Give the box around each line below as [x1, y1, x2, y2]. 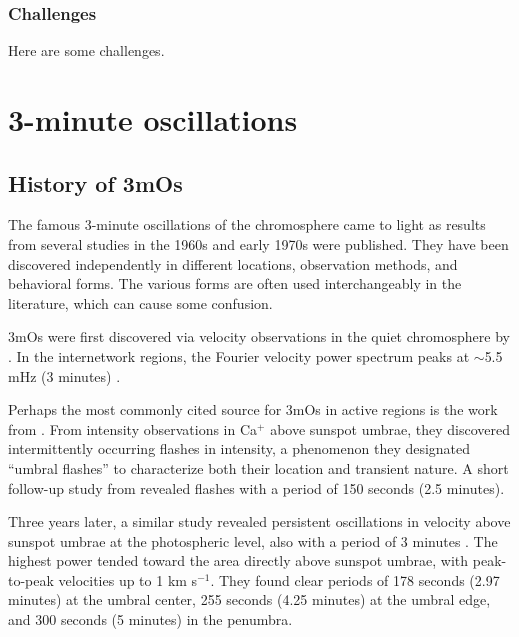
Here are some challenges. [8, 40, 165, 61]
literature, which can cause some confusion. [8, 292, 273, 313]
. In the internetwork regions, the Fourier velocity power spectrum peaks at [8, 345, 470, 366]
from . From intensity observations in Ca [8, 418, 258, 439]
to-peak [8, 569, 54, 590]
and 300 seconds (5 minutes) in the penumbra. [8, 609, 293, 630]
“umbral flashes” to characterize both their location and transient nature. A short [8, 457, 509, 478]
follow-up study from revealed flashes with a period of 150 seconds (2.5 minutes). [8, 477, 505, 498]
